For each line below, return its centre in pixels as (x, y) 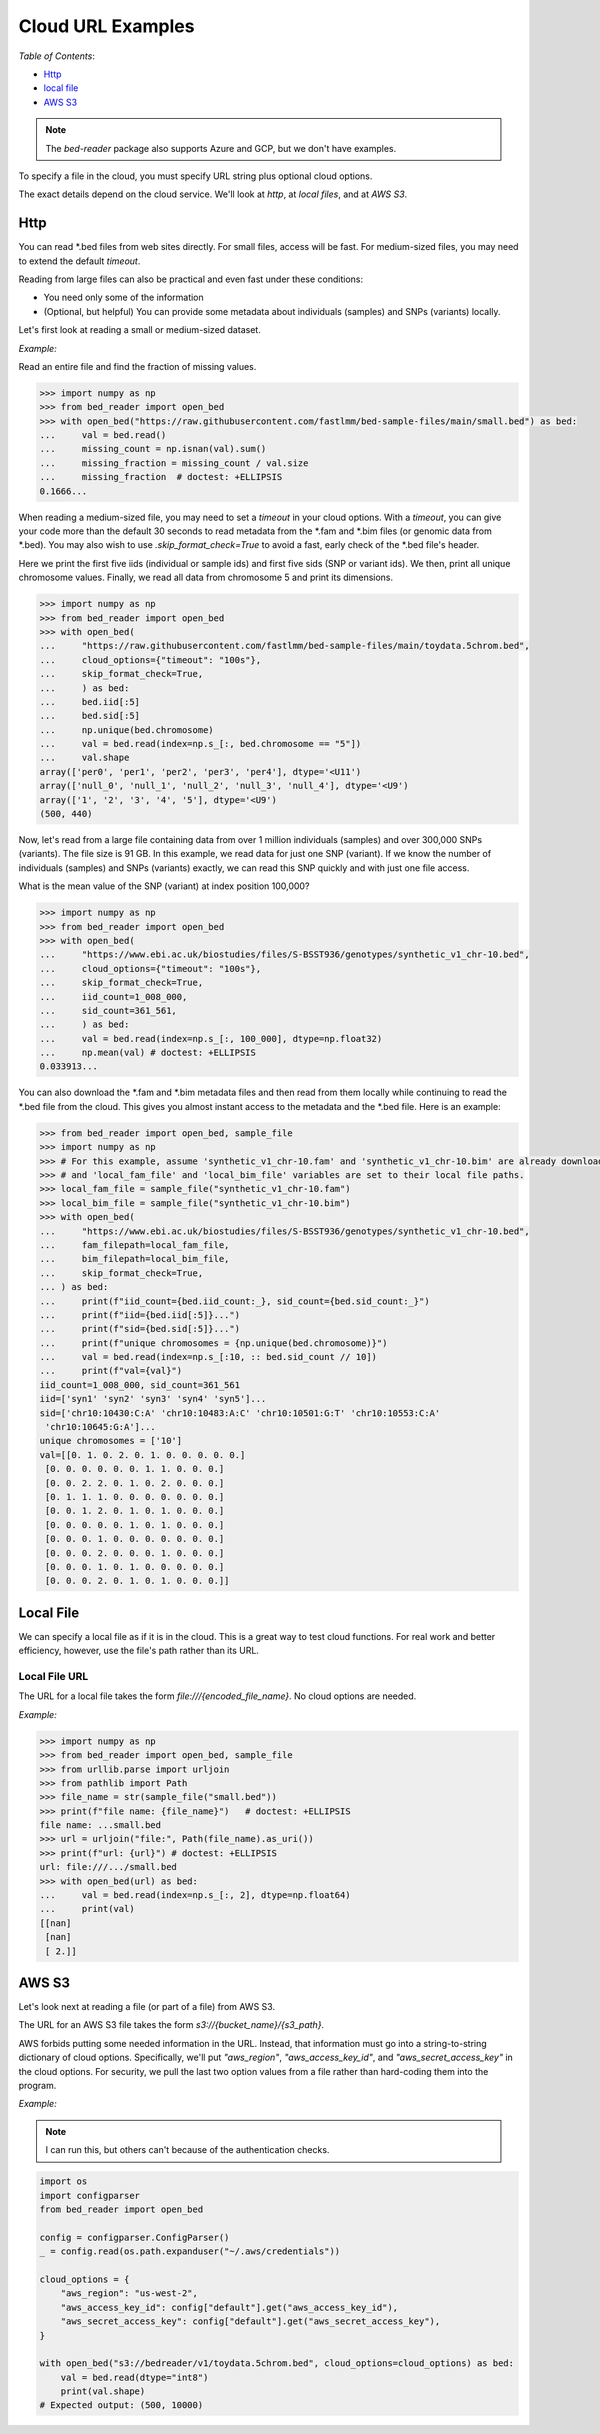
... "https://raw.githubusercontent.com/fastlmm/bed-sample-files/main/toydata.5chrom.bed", (284, 646)
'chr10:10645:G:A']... (101, 1427)
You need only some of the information (123, 297)
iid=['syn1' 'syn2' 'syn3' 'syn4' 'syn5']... (153, 1399)
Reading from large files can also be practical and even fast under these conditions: (191, 279)
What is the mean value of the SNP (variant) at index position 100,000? (164, 886)
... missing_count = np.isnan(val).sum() (153, 449)
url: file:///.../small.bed (108, 1867)
